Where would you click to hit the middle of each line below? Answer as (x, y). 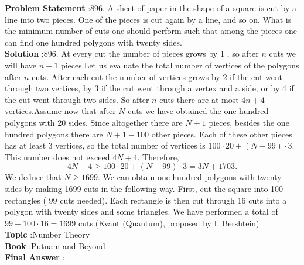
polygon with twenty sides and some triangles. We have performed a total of (141, 211)
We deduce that (33, 177)
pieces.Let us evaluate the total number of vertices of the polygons (180, 65)
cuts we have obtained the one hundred (198, 111)
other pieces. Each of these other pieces (222, 134)
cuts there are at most (199, 99)
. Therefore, (158, 156)
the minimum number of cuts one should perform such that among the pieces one (151, 31)
